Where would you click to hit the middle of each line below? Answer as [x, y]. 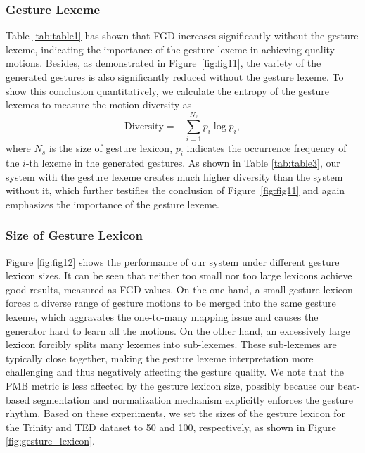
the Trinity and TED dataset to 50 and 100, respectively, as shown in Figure [171, 427]
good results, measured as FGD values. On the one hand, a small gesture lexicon [179, 289]
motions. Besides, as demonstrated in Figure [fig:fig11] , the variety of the [164, 63]
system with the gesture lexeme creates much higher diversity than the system [174, 176]
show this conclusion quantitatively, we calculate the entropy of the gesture [168, 90]
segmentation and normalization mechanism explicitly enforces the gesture [193, 399]
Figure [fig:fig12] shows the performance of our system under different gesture [173, 261]
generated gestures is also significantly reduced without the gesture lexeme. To [175, 77]
